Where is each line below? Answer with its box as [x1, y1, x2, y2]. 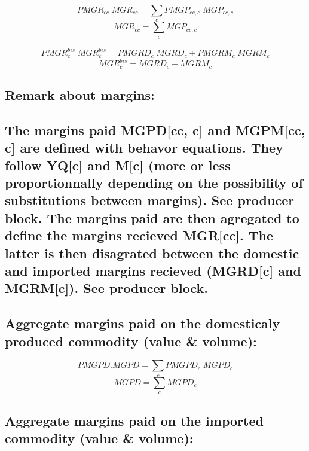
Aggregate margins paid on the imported [5, 411, 264, 429]
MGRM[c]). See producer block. [5, 279, 208, 297]
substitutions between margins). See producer [5, 191, 295, 209]
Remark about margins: [5, 86, 155, 104]
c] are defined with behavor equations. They [5, 138, 283, 157]
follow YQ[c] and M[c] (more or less [5, 156, 231, 174]
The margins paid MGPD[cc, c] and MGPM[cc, [5, 120, 305, 139]
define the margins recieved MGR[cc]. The [5, 226, 273, 245]
